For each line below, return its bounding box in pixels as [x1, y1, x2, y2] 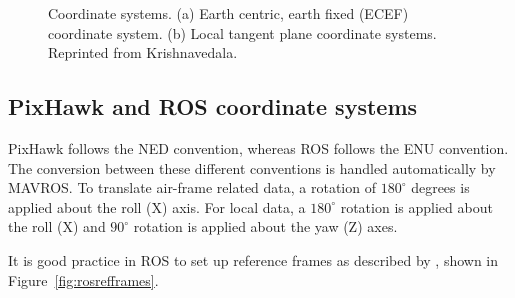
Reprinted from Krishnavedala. [48, 42, 238, 63]
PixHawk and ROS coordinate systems [8, 91, 418, 122]
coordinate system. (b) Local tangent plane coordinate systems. [48, 22, 437, 43]
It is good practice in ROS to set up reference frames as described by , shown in [8, 249, 499, 270]
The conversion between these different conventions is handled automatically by [8, 157, 496, 178]
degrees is [411, 177, 470, 198]
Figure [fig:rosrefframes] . [8, 269, 159, 290]
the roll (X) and [8, 216, 106, 237]
